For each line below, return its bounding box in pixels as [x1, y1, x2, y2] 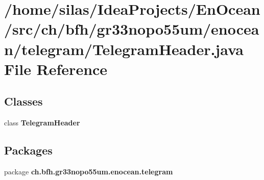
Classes [4, 93, 43, 109]
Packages [4, 142, 53, 158]
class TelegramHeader [4, 117, 80, 128]
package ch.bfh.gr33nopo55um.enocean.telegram [4, 166, 173, 176]
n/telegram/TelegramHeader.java [4, 38, 244, 59]
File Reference [4, 58, 108, 79]
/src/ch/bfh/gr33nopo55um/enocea [4, 18, 259, 39]
